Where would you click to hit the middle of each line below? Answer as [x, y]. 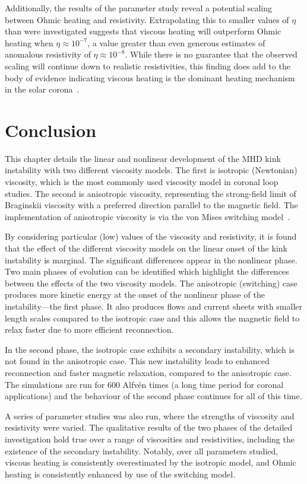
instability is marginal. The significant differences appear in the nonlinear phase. [151, 259]
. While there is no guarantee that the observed [211, 54]
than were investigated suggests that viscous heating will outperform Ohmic [143, 31]
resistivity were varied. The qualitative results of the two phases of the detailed [149, 427]
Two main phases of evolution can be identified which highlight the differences [147, 271]
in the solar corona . [42, 89]
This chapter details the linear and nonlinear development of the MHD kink [143, 158]
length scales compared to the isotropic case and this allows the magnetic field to [152, 318]
